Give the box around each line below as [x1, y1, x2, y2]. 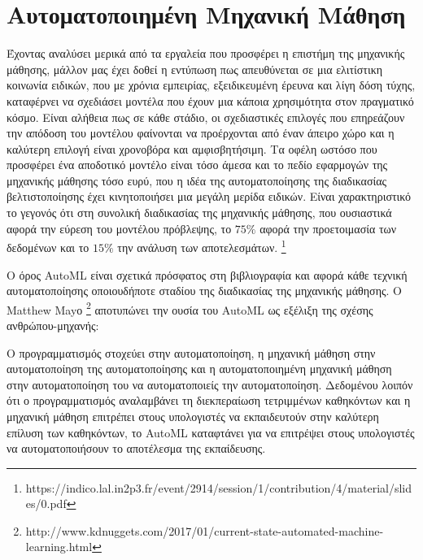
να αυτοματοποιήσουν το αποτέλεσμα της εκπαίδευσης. [7, 440, 266, 457]
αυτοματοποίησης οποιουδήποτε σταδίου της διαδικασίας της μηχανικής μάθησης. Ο [7, 282, 402, 299]
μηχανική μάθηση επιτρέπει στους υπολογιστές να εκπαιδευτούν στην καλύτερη [7, 407, 379, 424]
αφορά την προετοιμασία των [259, 219, 397, 237]
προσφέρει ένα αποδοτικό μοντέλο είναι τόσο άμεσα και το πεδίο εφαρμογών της [7, 156, 388, 173]
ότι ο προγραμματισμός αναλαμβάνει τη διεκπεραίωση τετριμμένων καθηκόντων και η [7, 392, 411, 409]
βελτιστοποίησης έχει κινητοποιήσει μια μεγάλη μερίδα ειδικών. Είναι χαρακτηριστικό [7, 188, 412, 205]
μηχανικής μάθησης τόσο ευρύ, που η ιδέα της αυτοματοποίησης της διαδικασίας [7, 171, 387, 189]
